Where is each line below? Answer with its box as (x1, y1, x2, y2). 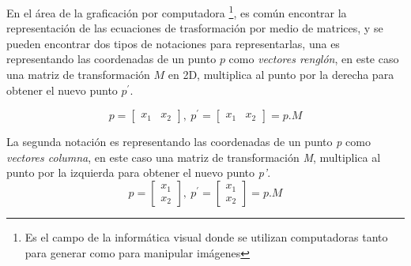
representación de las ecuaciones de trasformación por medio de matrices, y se (6, 20, 383, 36)
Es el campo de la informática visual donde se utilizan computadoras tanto (25, 229, 388, 245)
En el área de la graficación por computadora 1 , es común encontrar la (6, 2, 347, 21)
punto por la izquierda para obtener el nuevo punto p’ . (6, 164, 271, 181)
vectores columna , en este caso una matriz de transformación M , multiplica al (6, 148, 381, 165)
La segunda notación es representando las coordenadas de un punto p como (6, 133, 371, 150)
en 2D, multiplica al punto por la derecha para (168, 66, 394, 83)
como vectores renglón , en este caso (228, 51, 399, 67)
